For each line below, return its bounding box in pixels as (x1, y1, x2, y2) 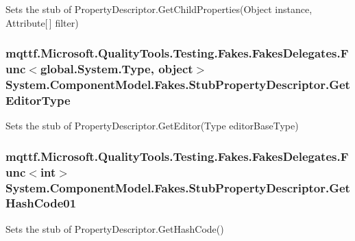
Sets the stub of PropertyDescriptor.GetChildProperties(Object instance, (5, 2, 313, 16)
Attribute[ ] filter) (5, 15, 79, 29)
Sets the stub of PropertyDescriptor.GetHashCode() (5, 221, 224, 236)
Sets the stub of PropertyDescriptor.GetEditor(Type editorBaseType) (5, 118, 299, 133)
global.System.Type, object (40, 60, 193, 77)
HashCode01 (5, 194, 77, 212)
